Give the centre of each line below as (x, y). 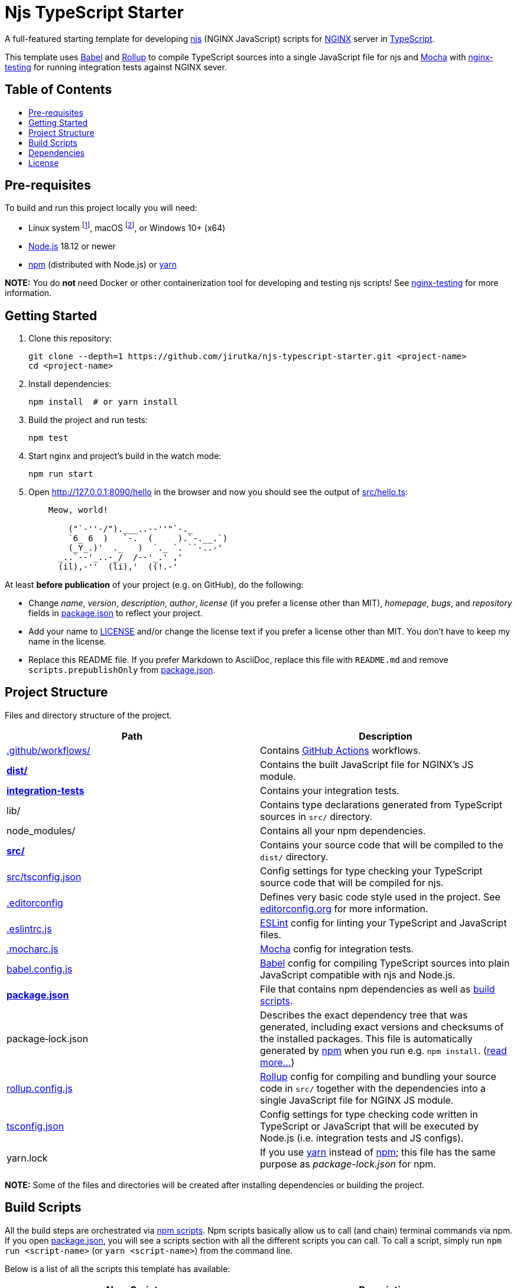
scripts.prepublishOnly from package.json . (122, 669)
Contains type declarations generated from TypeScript (381, 804)
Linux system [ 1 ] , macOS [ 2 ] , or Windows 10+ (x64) (127, 227)
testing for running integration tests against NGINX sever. (116, 67)
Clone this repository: (70, 338)
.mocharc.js (32, 949)
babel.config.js (40, 969)
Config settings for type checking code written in (369, 1114)
